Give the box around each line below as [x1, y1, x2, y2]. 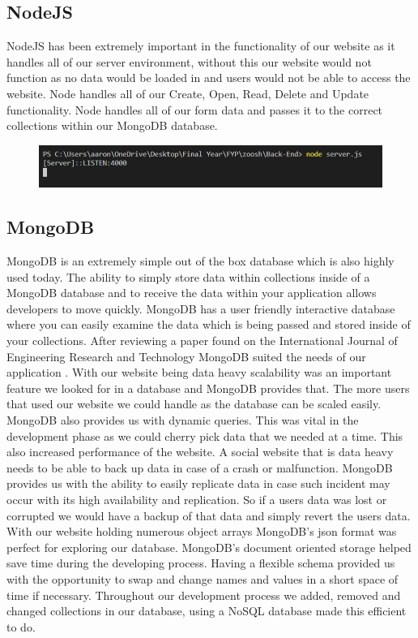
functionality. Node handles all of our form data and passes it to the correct [6, 101, 383, 118]
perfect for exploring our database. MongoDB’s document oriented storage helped [6, 538, 412, 555]
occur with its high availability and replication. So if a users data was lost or [6, 490, 387, 507]
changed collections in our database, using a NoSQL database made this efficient [6, 602, 407, 619]
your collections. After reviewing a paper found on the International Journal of [6, 332, 398, 349]
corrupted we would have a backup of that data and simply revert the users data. [6, 507, 411, 524]
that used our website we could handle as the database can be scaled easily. [6, 395, 382, 412]
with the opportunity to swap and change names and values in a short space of [6, 570, 399, 587]
